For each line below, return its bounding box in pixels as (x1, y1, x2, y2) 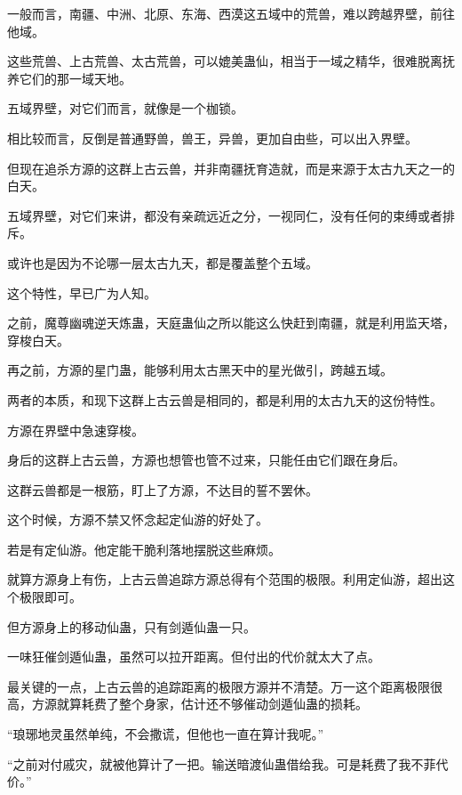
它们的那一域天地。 (19, 69, 131, 87)
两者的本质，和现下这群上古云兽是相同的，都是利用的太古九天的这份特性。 (7, 390, 442, 409)
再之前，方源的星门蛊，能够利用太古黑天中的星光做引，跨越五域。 (7, 361, 393, 379)
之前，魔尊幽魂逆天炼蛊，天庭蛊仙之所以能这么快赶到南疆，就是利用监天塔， (7, 313, 455, 332)
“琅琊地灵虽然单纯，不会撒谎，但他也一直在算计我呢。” (7, 725, 324, 743)
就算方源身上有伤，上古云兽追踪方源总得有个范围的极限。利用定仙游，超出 (7, 570, 442, 588)
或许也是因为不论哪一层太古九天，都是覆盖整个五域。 (7, 253, 318, 272)
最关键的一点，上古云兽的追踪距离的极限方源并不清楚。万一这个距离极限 (7, 677, 430, 695)
